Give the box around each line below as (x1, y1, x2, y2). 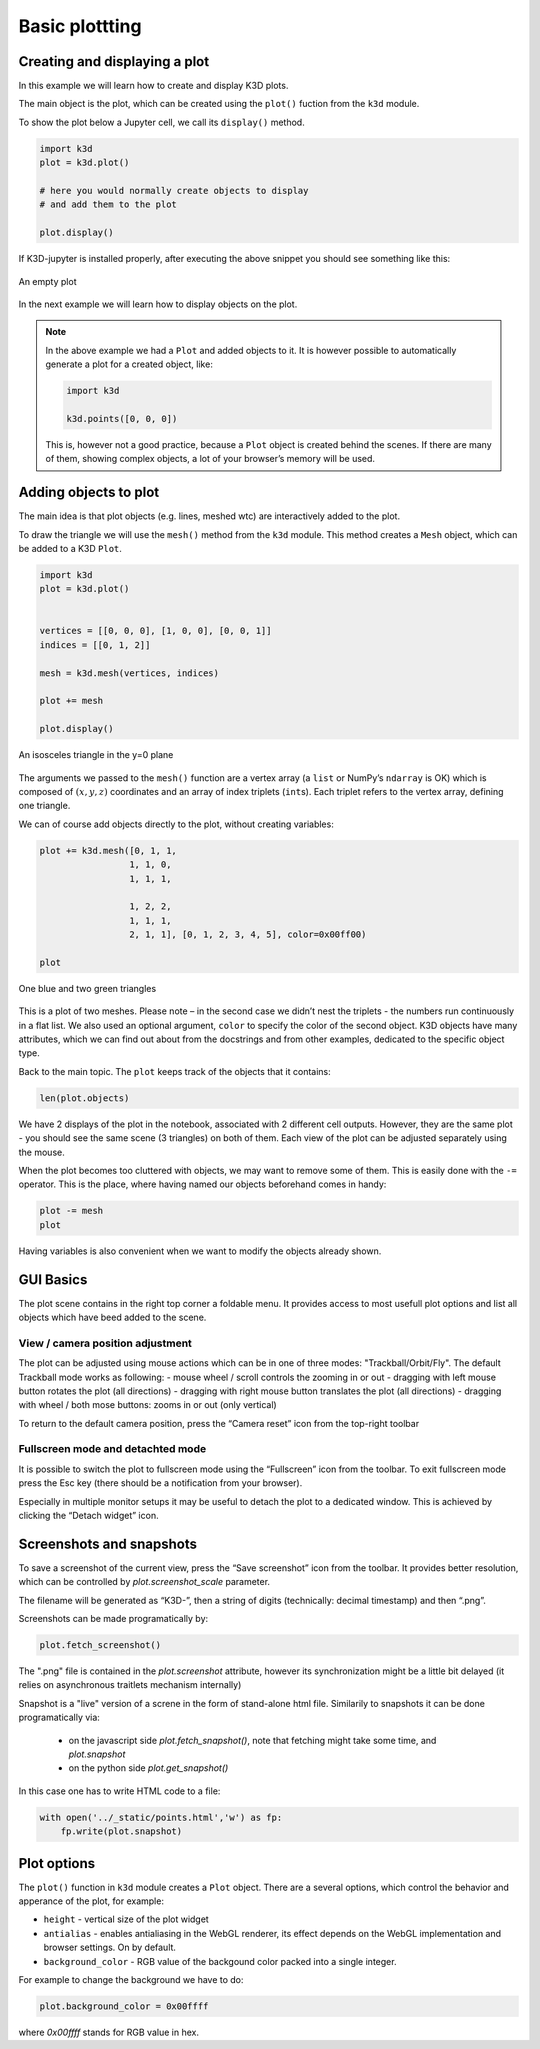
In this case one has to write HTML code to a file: (18, 1785, 221, 1797)
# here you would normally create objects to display (39, 185, 309, 196)
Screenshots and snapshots (18, 1535, 197, 1552)
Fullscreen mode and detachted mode (18, 1442, 207, 1456)
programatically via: (18, 1711, 100, 1724)
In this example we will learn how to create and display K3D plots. (18, 80, 289, 92)
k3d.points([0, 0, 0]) (66, 413, 178, 424)
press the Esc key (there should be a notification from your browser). (18, 1477, 303, 1489)
